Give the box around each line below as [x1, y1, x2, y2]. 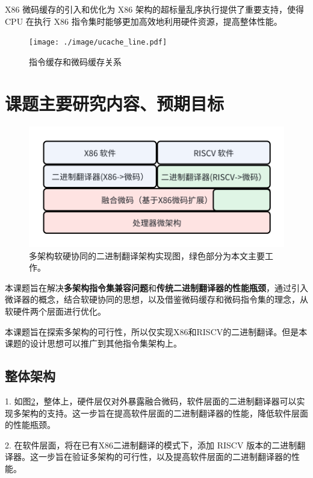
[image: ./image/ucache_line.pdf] [29, 38, 167, 47]
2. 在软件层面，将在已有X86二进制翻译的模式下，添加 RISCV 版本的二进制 [5, 438, 297, 451]
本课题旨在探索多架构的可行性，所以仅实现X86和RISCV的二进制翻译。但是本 [5, 325, 308, 338]
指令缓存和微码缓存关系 [29, 55, 122, 68]
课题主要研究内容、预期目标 [5, 90, 225, 115]
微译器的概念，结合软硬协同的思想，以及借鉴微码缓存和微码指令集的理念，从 [5, 293, 308, 306]
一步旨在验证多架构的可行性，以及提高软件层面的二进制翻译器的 [38, 450, 291, 463]
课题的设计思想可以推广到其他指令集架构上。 [5, 337, 182, 350]
